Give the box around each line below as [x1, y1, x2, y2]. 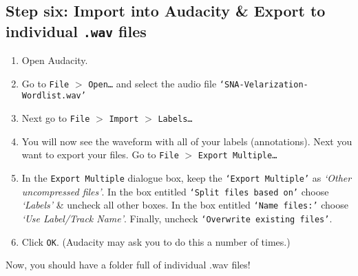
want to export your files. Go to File [21, 147, 179, 162]
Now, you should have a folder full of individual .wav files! [6, 257, 251, 272]
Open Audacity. [21, 53, 88, 67]
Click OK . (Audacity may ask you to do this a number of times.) [21, 234, 291, 248]
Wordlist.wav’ [21, 91, 86, 101]
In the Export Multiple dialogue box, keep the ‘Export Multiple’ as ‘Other [21, 170, 352, 184]
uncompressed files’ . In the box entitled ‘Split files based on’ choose [21, 184, 329, 198]
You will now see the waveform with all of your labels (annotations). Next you [21, 134, 352, 148]
